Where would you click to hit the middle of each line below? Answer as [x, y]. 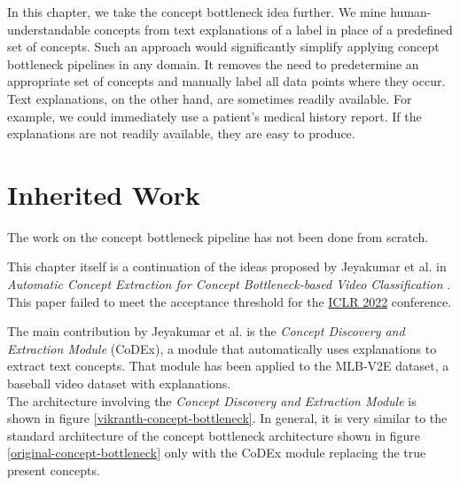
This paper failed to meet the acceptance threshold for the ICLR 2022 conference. [230, 301]
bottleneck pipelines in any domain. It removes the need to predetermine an [213, 63]
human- [411, 12]
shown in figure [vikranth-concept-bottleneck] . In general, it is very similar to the [227, 418]
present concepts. [54, 470]
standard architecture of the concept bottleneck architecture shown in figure [214, 435]
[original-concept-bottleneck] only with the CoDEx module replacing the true [217, 453]
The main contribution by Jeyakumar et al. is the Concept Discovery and [206, 331]
